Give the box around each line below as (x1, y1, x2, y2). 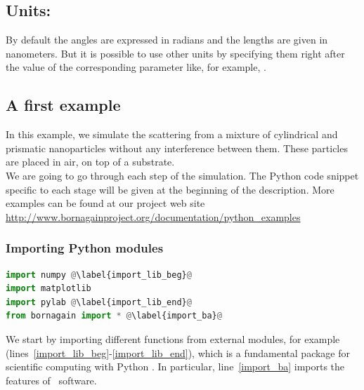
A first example (6, 94, 121, 116)
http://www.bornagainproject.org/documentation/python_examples (6, 209, 301, 224)
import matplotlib (6, 283, 91, 294)
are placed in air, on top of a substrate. (6, 154, 175, 169)
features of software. (6, 372, 97, 387)
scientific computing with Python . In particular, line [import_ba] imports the (6, 359, 345, 374)
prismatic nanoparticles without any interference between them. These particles (6, 140, 348, 155)
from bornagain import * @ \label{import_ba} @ (6, 311, 222, 321)
